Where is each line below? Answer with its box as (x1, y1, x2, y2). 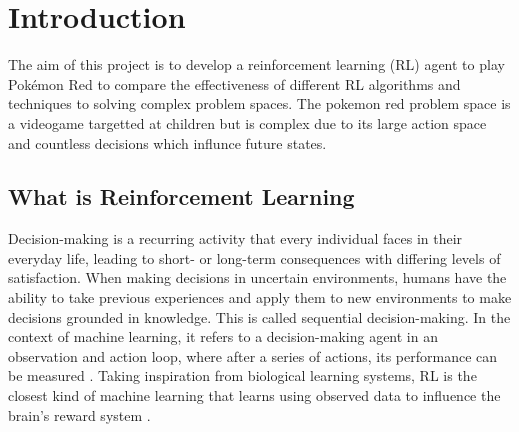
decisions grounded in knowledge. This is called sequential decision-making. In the (8, 306, 511, 327)
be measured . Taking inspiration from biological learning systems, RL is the (8, 365, 477, 386)
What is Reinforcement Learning (8, 181, 355, 212)
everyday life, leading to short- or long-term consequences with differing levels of (8, 247, 501, 268)
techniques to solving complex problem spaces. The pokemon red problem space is (8, 93, 511, 114)
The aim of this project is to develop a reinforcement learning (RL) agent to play (8, 54, 505, 75)
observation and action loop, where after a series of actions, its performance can (8, 345, 498, 366)
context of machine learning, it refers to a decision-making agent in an (8, 326, 438, 347)
